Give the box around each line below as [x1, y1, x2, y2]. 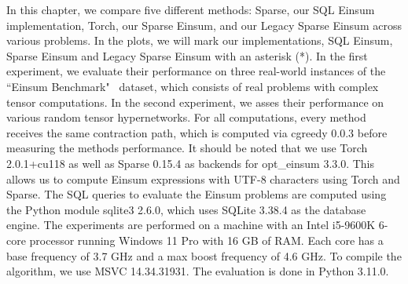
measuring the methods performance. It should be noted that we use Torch [6, 140, 368, 156]
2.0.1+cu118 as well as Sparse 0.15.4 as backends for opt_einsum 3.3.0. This [6, 155, 375, 171]
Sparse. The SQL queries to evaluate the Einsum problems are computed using [6, 186, 387, 202]
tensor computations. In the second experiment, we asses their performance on [6, 93, 384, 110]
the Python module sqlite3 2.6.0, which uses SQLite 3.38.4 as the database [6, 201, 366, 217]
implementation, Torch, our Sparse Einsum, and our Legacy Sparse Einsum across [6, 16, 402, 33]
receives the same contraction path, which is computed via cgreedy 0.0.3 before [6, 124, 388, 140]
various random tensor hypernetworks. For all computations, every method [6, 109, 366, 126]
